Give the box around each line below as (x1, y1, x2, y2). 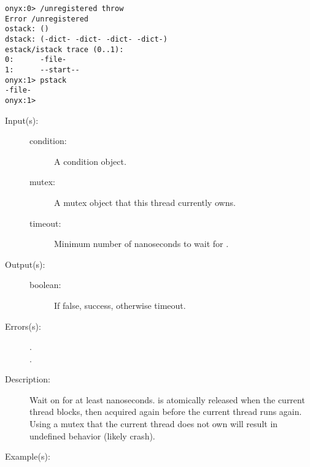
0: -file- (5, 55, 67, 64)
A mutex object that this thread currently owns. (54, 196, 236, 208)
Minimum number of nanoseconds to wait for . (54, 237, 229, 250)
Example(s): (5, 450, 50, 463)
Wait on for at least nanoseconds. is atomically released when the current (29, 393, 305, 406)
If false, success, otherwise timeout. (54, 298, 186, 311)
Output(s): (5, 257, 45, 270)
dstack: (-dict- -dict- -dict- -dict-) (5, 34, 168, 44)
